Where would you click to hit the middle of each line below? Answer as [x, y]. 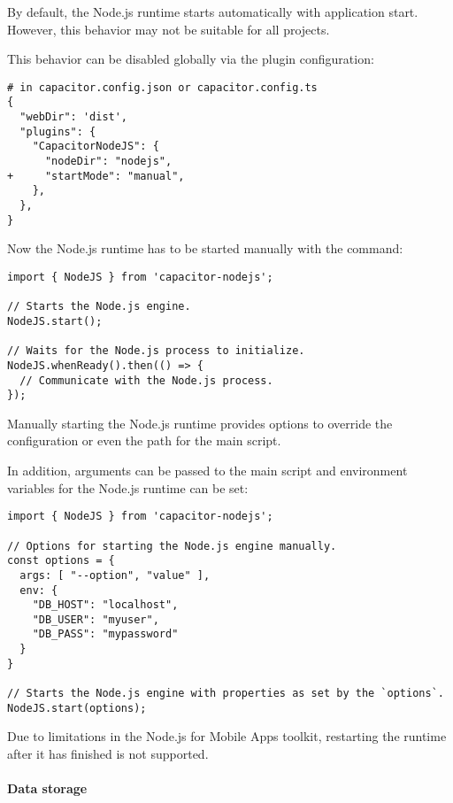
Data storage [47, 788]
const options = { [61, 561]
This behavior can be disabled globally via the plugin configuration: [191, 59]
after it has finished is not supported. [108, 753]
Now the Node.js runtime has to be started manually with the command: [205, 248]
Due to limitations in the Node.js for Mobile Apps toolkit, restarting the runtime [227, 736]
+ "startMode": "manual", [96, 176]
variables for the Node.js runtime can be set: [128, 487]
